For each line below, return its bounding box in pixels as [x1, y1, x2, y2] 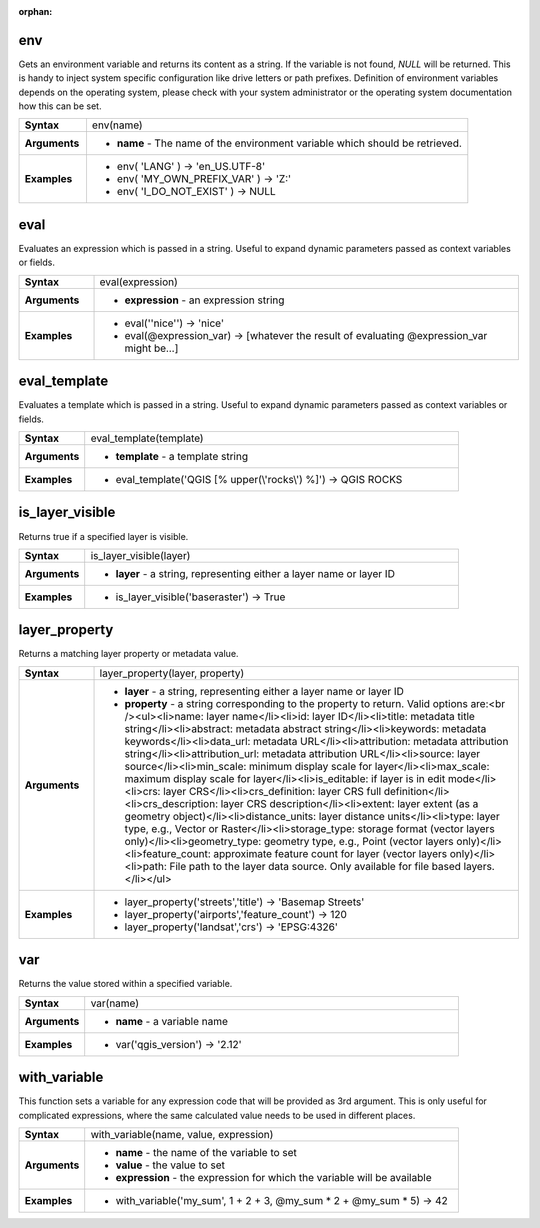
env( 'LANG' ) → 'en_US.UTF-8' [116, 160, 266, 174]
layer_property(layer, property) [99, 666, 245, 680]
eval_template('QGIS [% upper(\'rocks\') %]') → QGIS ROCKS [115, 473, 403, 487]
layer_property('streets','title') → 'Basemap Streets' [124, 895, 365, 909]
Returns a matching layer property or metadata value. [18, 648, 239, 660]
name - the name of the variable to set [115, 1146, 297, 1160]
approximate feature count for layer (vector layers [213, 846, 448, 860]
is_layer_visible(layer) [90, 548, 191, 562]
